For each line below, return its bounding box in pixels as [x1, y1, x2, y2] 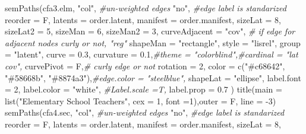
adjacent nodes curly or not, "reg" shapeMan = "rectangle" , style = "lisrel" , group [5, 36, 301, 49]
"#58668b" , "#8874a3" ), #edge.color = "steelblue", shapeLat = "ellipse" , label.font [5, 71, 301, 84]
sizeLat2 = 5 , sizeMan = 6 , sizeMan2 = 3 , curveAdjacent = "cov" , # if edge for [5, 25, 295, 37]
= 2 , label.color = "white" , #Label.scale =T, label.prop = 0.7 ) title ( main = [5, 83, 282, 95]
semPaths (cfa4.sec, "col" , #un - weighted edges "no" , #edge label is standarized [5, 106, 285, 119]
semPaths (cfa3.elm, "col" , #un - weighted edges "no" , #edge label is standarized [5, 2, 286, 14]
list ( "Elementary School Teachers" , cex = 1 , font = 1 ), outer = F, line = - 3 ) [5, 94, 276, 107]
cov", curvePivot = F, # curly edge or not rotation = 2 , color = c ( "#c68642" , [5, 59, 285, 72]
